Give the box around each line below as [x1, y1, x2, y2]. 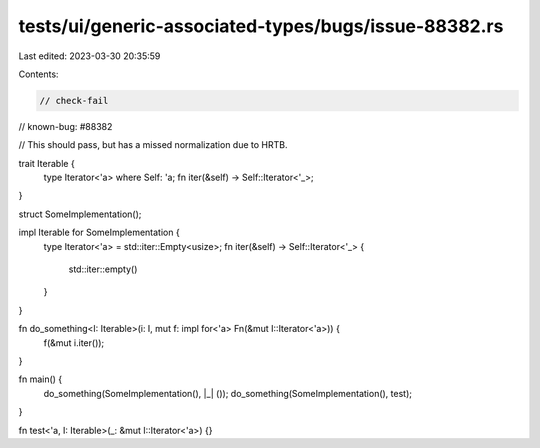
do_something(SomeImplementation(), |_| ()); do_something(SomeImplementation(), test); [43, 387, 412, 399]
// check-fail [39, 95, 109, 106]
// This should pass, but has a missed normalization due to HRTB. [18, 139, 288, 151]
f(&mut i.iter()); [43, 336, 105, 349]
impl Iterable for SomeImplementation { [18, 226, 180, 239]
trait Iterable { [18, 157, 75, 169]
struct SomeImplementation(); [18, 208, 142, 220]
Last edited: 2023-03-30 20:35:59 [18, 50, 161, 62]
